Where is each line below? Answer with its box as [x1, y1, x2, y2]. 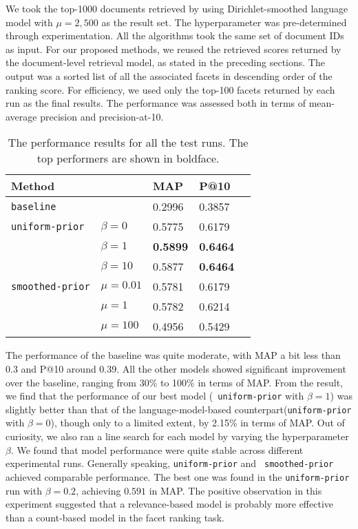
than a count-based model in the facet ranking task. [6, 510, 224, 524]
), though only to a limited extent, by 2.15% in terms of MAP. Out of [50, 415, 345, 430]
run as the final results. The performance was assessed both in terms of [6, 96, 306, 110]
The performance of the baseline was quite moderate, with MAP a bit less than [6, 348, 341, 362]
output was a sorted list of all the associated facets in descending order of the [6, 68, 333, 83]
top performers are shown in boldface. [36, 150, 220, 167]
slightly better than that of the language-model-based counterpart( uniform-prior [6, 402, 352, 416]
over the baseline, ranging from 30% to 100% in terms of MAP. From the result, [6, 375, 344, 389]
